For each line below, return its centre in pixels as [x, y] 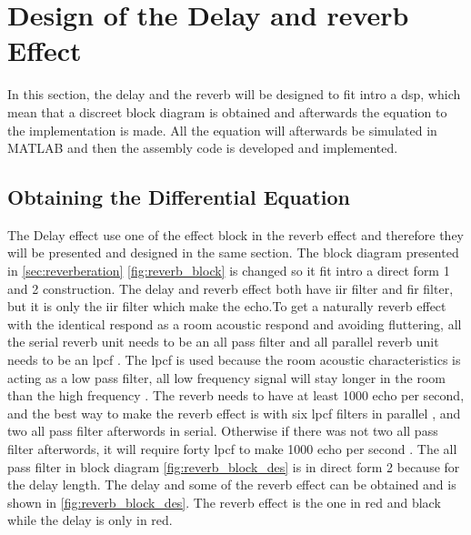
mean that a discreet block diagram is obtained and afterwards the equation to [227, 111]
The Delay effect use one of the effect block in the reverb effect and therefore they [236, 234]
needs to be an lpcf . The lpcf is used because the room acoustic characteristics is [234, 360]
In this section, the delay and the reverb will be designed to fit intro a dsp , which [234, 94]
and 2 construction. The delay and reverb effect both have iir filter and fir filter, [230, 288]
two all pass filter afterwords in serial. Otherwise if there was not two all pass [223, 431]
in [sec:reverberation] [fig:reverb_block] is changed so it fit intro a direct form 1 [229, 271]
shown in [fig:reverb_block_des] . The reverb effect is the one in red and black [224, 502]
